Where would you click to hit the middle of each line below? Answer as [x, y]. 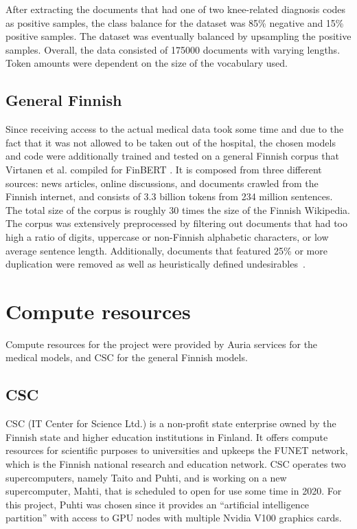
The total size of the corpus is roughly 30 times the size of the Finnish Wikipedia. [178, 209]
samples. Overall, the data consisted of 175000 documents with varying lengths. [173, 49]
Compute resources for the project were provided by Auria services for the [162, 344]
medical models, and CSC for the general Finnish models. [127, 357]
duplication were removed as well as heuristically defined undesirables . [156, 264]
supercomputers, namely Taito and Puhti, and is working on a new [146, 477]
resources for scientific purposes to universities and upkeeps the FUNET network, [177, 450]
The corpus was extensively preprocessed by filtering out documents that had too [176, 223]
